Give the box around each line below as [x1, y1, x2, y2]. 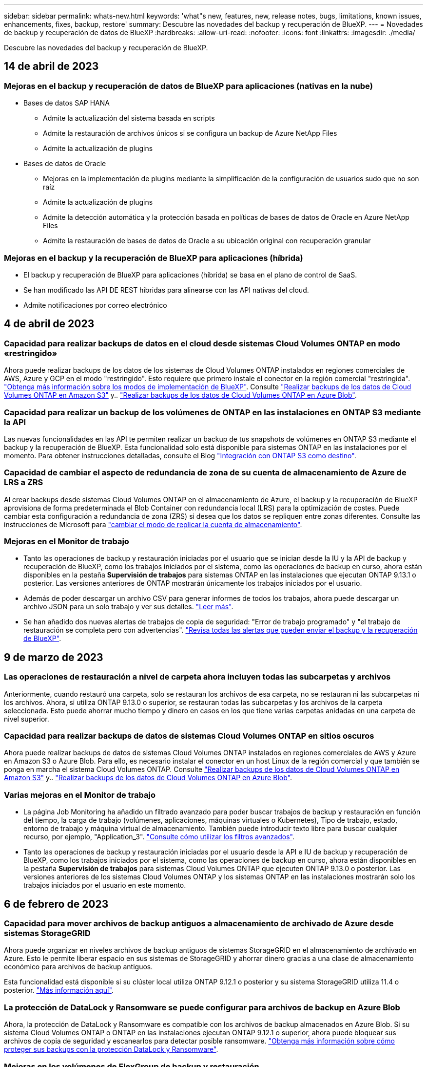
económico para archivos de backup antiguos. [4, 962, 153, 971]
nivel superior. [4, 714, 49, 723]
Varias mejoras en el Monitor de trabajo [4, 790, 156, 800]
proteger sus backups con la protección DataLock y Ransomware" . [4, 1045, 218, 1054]
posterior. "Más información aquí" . [4, 986, 114, 995]
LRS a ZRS [4, 477, 43, 488]
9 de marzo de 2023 [4, 651, 103, 663]
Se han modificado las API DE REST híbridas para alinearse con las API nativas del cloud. [23, 285, 309, 294]
